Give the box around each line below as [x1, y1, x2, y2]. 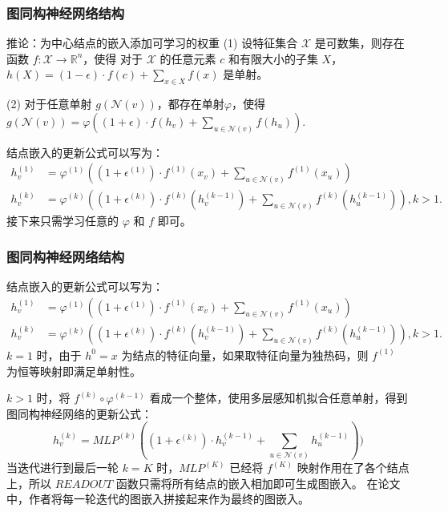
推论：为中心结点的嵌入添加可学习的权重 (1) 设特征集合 [6, 34, 298, 51]
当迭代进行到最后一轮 [6, 459, 119, 476]
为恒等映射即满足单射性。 [6, 362, 141, 379]
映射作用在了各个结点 [297, 459, 410, 476]
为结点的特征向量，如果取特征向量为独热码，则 [121, 346, 369, 363]
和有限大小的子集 [228, 50, 318, 67]
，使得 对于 [83, 50, 143, 67]
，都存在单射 [156, 95, 224, 112]
